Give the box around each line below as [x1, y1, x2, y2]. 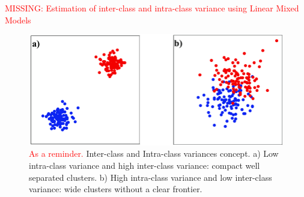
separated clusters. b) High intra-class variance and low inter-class [29, 171, 272, 183]
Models [5, 13, 31, 26]
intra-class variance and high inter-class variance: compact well [29, 159, 260, 171]
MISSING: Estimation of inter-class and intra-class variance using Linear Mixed [5, 2, 299, 14]
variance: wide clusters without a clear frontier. [29, 183, 202, 195]
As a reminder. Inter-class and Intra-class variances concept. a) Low [29, 147, 279, 160]
